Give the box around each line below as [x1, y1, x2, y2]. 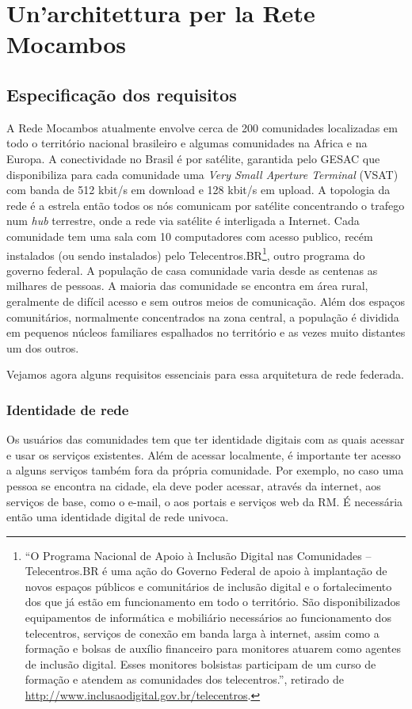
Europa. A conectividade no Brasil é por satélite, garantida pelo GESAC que [6, 150, 380, 166]
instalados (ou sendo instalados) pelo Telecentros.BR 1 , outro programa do [6, 244, 365, 263]
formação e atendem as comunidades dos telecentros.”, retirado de [25, 671, 344, 688]
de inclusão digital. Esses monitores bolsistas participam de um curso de [25, 655, 376, 672]
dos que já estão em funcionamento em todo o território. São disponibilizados [25, 593, 401, 610]
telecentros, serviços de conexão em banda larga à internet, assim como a [25, 624, 380, 641]
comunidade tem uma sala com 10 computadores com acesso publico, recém [6, 227, 373, 244]
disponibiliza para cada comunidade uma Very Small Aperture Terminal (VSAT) [6, 166, 399, 182]
